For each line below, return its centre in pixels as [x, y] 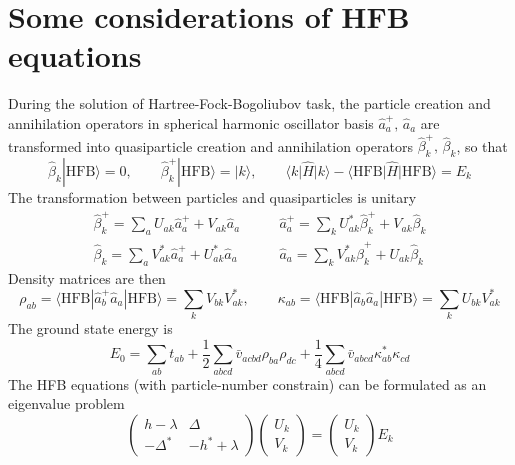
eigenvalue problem [66, 403]
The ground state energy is [90, 328]
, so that [482, 145]
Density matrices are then [87, 277]
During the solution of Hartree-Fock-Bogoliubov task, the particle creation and [249, 103]
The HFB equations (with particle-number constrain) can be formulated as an [247, 383]
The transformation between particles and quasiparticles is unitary [212, 197]
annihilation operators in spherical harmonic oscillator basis [191, 122]
